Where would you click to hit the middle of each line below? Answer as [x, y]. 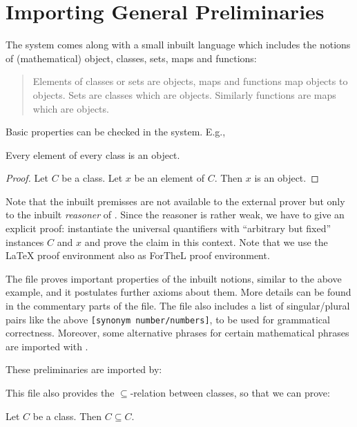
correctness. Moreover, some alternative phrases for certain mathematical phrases [177, 333]
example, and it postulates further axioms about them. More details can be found [178, 292]
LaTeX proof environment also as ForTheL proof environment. [138, 255]
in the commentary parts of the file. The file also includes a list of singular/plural [178, 306]
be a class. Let [92, 178]
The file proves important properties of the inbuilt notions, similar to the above [174, 278]
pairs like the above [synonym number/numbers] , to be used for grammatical [168, 319]
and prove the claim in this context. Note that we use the [206, 241]
